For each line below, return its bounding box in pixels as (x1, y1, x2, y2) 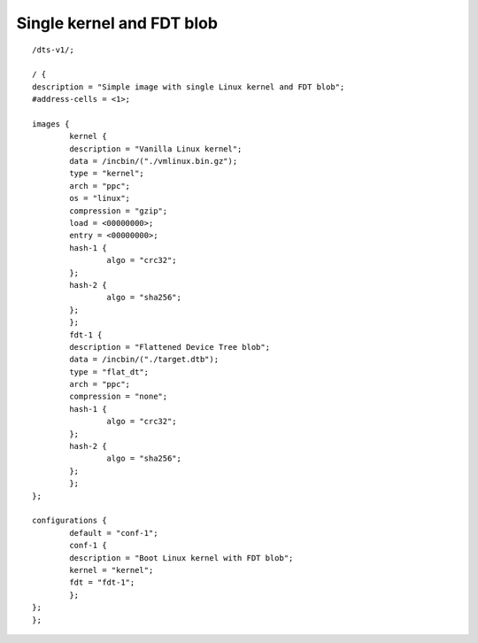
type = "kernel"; (69, 168, 145, 179)
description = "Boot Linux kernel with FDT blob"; (69, 553, 294, 562)
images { (32, 119, 70, 128)
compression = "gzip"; (69, 205, 168, 216)
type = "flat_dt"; (69, 367, 150, 376)
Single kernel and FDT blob (16, 13, 219, 33)
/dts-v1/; (32, 44, 74, 55)
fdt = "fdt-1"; (69, 577, 135, 588)
